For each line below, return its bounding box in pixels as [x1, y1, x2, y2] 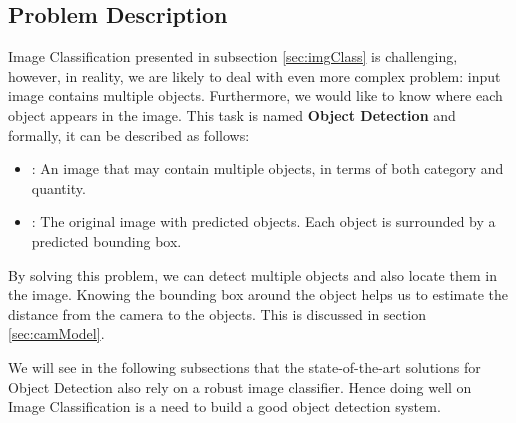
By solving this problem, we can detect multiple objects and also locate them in [8, 264, 497, 285]
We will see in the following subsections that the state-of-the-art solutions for [8, 356, 481, 377]
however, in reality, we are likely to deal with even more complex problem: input [8, 65, 501, 86]
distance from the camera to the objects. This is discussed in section [8, 303, 426, 324]
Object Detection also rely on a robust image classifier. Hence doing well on [8, 376, 472, 397]
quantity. [31, 177, 86, 198]
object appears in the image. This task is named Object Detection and [8, 104, 456, 125]
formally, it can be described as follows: [8, 124, 250, 145]
